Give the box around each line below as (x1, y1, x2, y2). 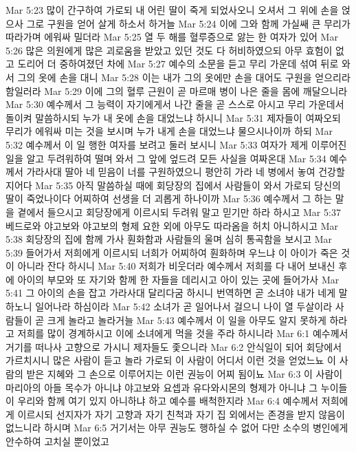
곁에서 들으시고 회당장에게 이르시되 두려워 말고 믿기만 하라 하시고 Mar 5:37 (17, 204, 341, 219)
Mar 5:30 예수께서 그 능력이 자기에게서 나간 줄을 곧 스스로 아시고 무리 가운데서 (5, 97, 344, 111)
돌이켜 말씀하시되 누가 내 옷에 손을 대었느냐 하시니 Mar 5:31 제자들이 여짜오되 (5, 110, 341, 125)
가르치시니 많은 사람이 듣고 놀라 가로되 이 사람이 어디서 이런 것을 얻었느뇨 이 (5, 353, 336, 367)
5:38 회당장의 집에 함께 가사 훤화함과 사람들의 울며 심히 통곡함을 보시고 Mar (5, 232, 333, 246)
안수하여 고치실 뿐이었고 (5, 434, 110, 448)
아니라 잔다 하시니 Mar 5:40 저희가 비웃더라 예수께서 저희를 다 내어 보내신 (17, 259, 335, 273)
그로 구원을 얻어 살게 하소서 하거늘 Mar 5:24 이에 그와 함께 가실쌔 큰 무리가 (26, 16, 351, 30)
